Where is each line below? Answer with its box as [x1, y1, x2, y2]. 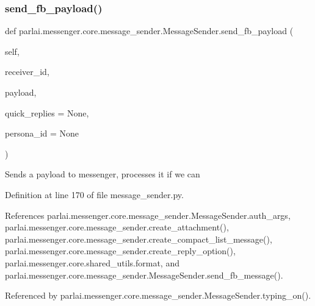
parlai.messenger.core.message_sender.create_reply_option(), [5, 244, 236, 257]
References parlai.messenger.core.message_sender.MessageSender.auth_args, [5, 208, 291, 221]
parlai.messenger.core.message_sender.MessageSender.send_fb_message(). [5, 268, 283, 281]
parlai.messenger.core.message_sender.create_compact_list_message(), [5, 232, 272, 245]
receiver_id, [5, 65, 49, 78]
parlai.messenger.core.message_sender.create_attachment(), [5, 221, 229, 233]
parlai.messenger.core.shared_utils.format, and [5, 256, 179, 269]
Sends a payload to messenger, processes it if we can [5, 168, 200, 180]
